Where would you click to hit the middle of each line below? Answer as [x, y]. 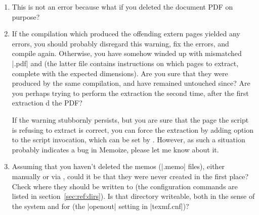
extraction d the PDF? [47, 103]
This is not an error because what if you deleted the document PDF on [122, 7]
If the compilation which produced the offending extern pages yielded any [126, 34]
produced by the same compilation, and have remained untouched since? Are [131, 83]
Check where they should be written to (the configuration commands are [125, 186]
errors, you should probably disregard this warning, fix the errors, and [120, 43]
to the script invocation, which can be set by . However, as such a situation [128, 140]
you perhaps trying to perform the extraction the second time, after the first [130, 93]
